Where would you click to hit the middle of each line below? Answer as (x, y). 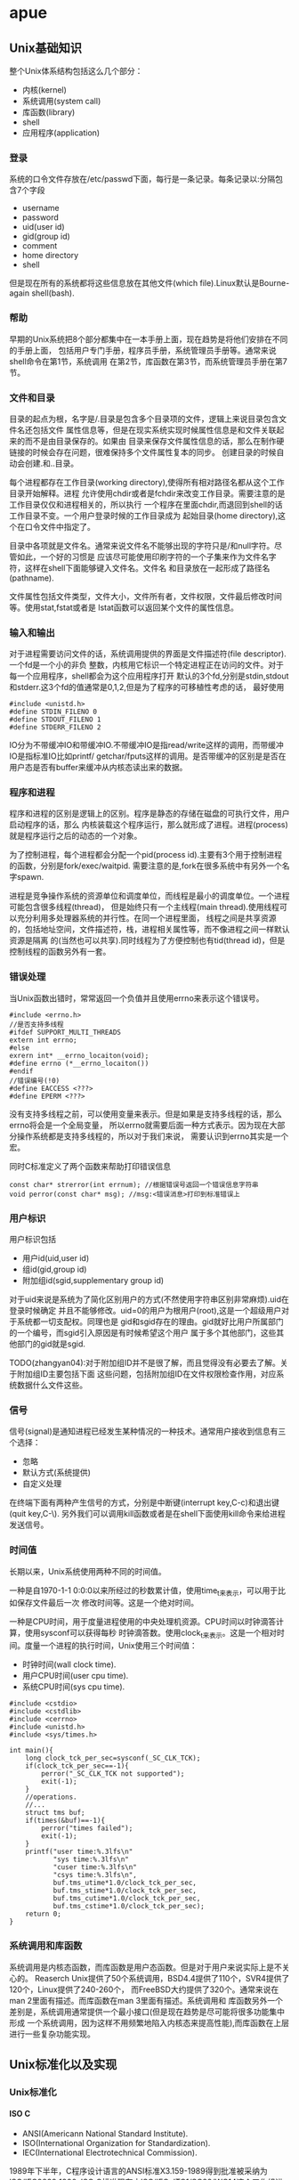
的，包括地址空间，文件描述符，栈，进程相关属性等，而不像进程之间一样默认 (149, 930)
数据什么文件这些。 (52, 1385)
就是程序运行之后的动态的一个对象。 (76, 836)
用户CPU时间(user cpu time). (75, 1676)
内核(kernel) (44, 90)
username (40, 208)
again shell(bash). (42, 293)
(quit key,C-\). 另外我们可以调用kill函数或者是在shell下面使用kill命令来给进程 (148, 1514)
